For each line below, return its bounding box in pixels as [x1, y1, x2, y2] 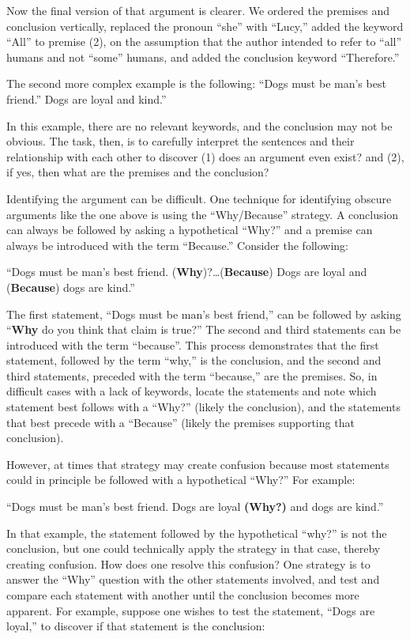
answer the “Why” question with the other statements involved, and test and [6, 571, 380, 588]
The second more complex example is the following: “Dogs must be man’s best [6, 75, 386, 92]
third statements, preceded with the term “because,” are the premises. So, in [6, 367, 378, 384]
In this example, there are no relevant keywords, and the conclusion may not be [6, 117, 393, 134]
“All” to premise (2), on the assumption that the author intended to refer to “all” [6, 33, 402, 50]
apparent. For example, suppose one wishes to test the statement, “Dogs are [6, 602, 375, 618]
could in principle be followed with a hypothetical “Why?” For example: [6, 471, 355, 488]
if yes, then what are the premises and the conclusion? [6, 164, 269, 180]
